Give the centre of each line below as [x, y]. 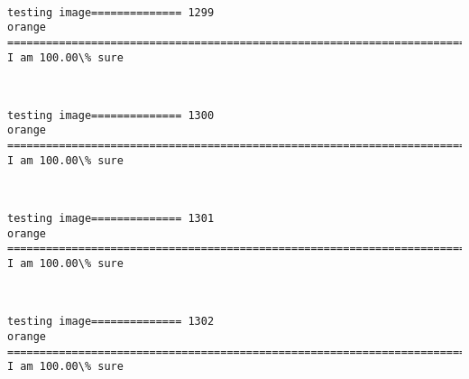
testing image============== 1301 [111, 219]
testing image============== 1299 [111, 12]
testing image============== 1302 [111, 322]
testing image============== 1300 [111, 115]
